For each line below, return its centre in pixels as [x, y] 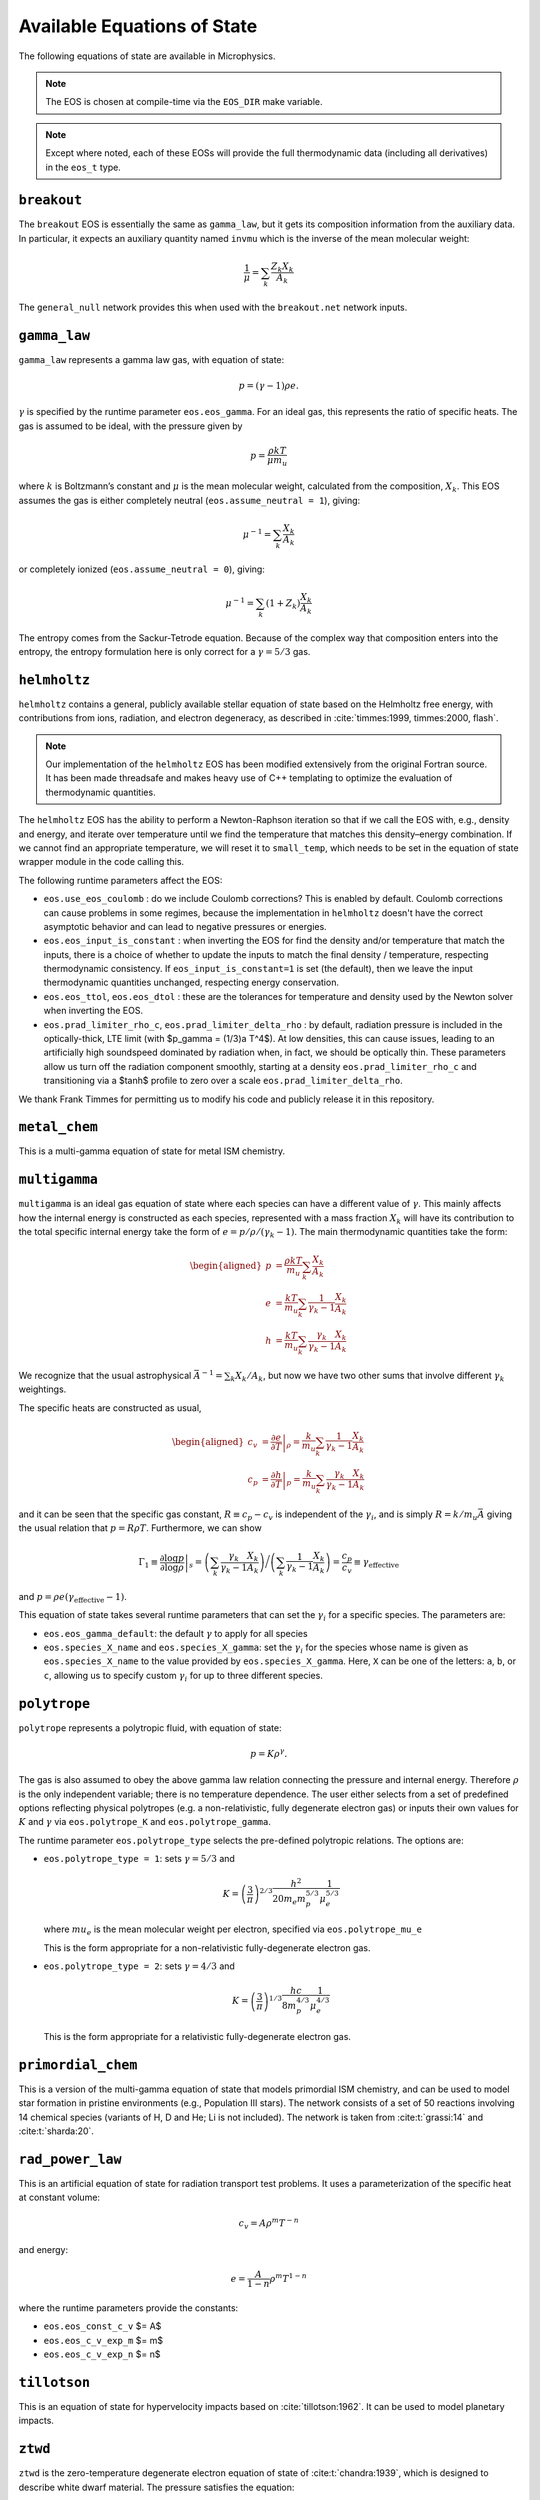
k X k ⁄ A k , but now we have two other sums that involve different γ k [367, 1376]
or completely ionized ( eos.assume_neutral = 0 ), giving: [141, 569]
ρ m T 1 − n [288, 2277]
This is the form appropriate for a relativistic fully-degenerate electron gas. [197, 2036]
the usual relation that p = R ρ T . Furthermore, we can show [140, 1527]
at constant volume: [59, 2197]
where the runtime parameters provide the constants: [128, 2307]
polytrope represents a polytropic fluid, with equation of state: [150, 1727]
